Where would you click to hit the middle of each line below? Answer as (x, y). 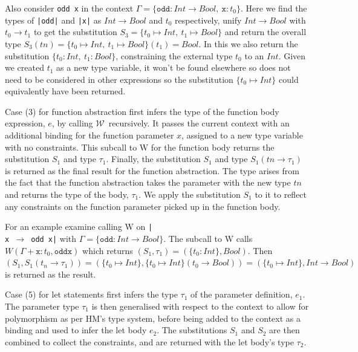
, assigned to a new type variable (242, 135)
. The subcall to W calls (208, 238)
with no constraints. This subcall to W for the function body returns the (140, 147)
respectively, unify (208, 20)
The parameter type (42, 306)
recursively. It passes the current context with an (199, 123)
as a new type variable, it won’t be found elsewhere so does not (174, 67)
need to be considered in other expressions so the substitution (119, 79)
